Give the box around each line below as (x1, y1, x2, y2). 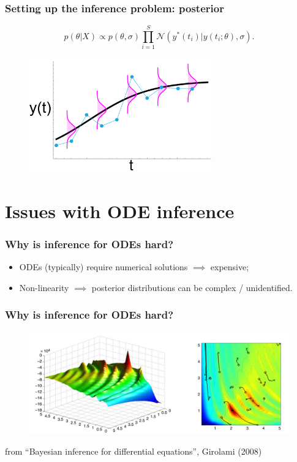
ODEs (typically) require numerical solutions (19, 260, 188, 273)
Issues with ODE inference (5, 198, 235, 223)
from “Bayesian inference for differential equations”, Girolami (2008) (5, 445, 262, 458)
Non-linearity (19, 281, 69, 293)
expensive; (210, 260, 249, 273)
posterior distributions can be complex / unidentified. (91, 281, 293, 293)
